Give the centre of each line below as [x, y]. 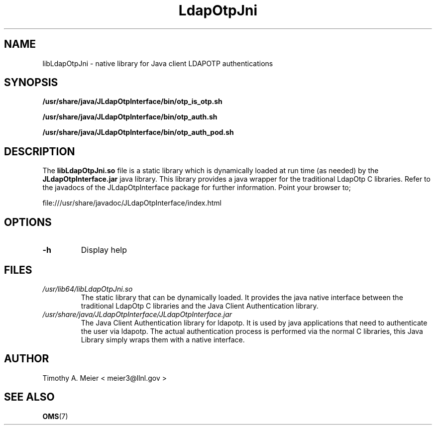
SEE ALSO [29, 397]
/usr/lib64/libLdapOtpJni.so [88, 289]
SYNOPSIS [31, 83]
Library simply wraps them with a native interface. [163, 339]
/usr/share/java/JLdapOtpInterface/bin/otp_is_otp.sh [132, 102]
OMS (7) [55, 416]
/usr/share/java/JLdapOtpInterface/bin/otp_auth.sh [130, 117]
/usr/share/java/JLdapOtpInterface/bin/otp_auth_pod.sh [138, 132]
